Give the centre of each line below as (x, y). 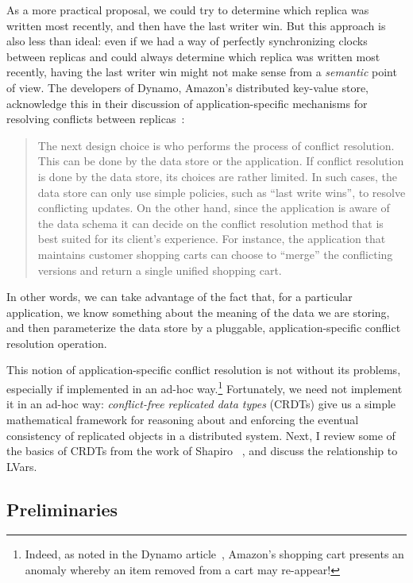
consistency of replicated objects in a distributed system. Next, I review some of (201, 435)
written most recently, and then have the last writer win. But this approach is (196, 25)
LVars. (22, 466)
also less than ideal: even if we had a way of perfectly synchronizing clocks (187, 41)
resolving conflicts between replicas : (96, 119)
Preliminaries (62, 509)
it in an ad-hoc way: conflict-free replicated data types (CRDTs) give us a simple (201, 404)
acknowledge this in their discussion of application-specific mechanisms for (187, 103)
